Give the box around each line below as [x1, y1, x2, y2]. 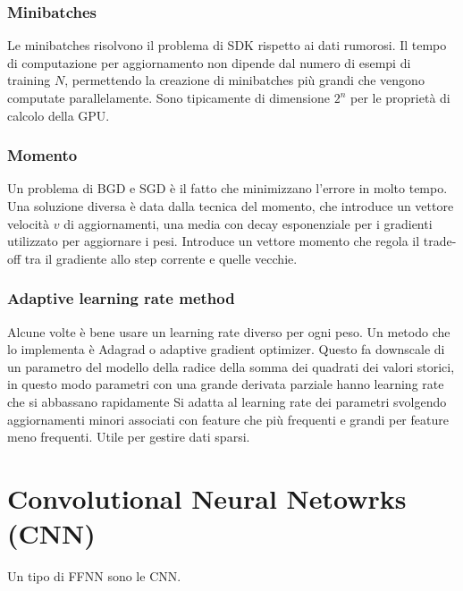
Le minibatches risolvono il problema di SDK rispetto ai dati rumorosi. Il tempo [7, 36, 447, 55]
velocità [7, 214, 50, 232]
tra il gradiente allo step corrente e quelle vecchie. [24, 249, 298, 267]
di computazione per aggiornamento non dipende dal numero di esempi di [7, 53, 411, 72]
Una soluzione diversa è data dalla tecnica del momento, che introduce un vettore [7, 197, 454, 215]
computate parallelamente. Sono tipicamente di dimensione [7, 89, 331, 106]
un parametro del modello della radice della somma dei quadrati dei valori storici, [7, 357, 455, 376]
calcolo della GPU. [7, 106, 110, 124]
